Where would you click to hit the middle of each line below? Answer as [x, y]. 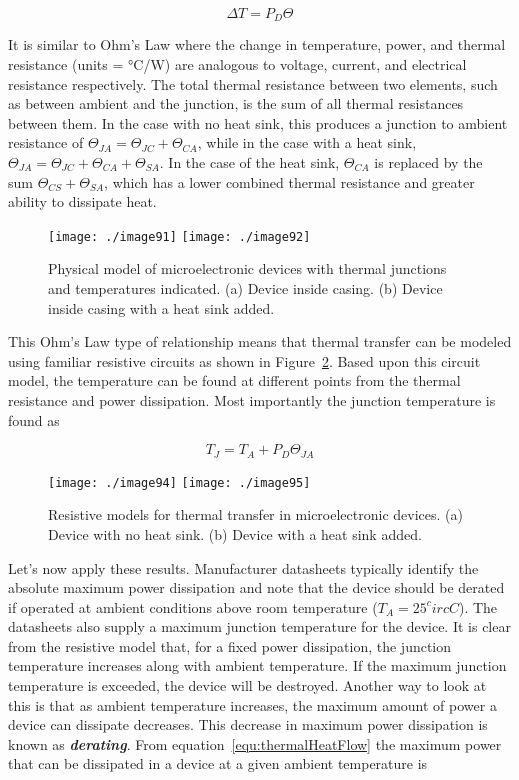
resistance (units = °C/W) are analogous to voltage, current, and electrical [237, 64]
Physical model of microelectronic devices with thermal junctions [247, 268]
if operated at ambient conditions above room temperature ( [193, 606]
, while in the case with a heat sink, [307, 142]
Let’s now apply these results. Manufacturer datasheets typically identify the [243, 567]
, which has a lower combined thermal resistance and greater [289, 181]
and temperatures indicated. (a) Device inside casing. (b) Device [245, 288]
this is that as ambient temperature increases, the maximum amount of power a [252, 704]
